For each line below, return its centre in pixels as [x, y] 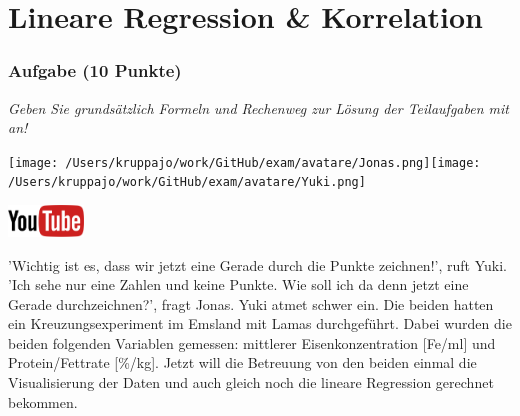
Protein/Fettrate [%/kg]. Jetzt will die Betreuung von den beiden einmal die [242, 362]
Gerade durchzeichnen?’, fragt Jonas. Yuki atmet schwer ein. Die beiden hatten [251, 303]
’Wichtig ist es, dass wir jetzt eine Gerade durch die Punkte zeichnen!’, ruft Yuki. [257, 264]
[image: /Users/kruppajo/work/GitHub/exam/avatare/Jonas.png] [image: [244, 162]
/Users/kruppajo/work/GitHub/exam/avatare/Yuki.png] [187, 182]
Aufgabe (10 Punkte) [95, 70]
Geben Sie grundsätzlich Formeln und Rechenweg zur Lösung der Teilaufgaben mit [258, 107]
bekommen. [43, 401]
